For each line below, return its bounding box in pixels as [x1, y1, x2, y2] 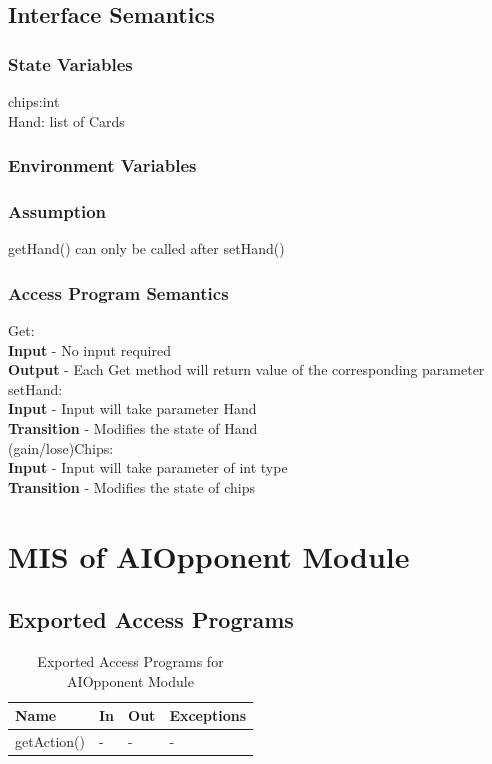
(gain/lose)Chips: [8, 437, 114, 458]
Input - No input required [8, 339, 171, 360]
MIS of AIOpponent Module [8, 535, 410, 576]
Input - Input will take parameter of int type [8, 457, 288, 478]
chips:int [8, 91, 60, 111]
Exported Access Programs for [37, 650, 224, 671]
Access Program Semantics [8, 280, 229, 305]
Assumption [8, 198, 107, 223]
